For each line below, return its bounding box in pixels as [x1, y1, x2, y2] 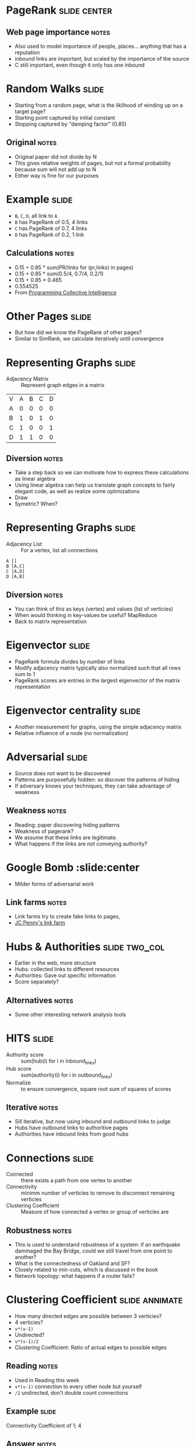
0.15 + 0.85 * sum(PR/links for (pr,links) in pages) [14, 264, 134, 271]
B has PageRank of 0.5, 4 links [14, 218, 88, 225]
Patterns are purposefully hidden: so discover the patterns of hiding [14, 776, 180, 783]
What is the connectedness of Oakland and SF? [14, 1260, 131, 1267]
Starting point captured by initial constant [14, 114, 115, 121]
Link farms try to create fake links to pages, [14, 913, 121, 920]
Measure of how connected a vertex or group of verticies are [21, 1208, 169, 1215]
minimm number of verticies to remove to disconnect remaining [21, 1189, 175, 1196]
